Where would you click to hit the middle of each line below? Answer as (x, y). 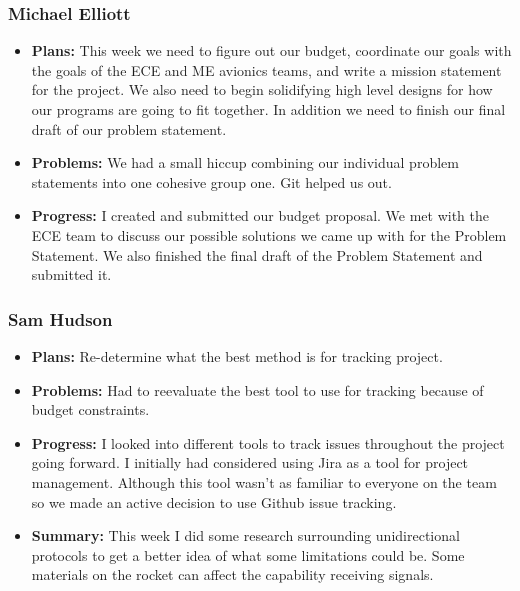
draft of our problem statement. (129, 128)
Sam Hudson (60, 318)
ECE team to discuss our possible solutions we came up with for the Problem (269, 234)
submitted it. (71, 274)
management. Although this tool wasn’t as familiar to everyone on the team (264, 481)
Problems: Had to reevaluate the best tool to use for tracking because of (257, 389)
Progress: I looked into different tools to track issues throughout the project (268, 442)
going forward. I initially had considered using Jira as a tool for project (250, 462)
